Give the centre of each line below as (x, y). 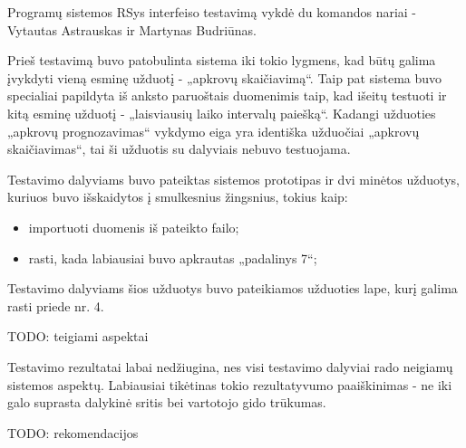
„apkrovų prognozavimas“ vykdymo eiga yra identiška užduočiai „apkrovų (214, 131)
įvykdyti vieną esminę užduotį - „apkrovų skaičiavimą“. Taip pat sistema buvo (225, 77)
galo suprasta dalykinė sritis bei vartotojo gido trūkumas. (167, 402)
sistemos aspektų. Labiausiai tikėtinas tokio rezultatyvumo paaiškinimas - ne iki (230, 384)
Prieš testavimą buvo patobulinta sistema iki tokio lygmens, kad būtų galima (222, 60)
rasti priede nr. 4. (56, 305)
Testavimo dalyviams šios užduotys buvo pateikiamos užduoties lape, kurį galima (233, 288)
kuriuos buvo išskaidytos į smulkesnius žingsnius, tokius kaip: (178, 197)
